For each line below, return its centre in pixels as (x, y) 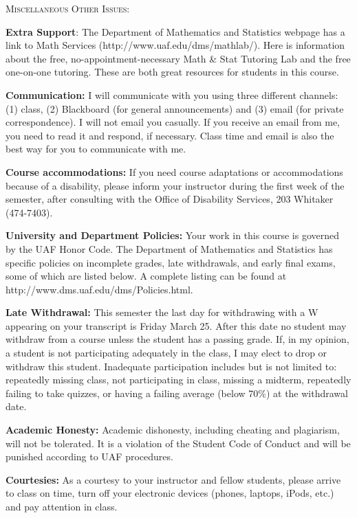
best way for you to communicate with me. (96, 149)
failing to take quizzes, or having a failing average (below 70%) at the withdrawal (177, 393)
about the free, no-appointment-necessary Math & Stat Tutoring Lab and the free (178, 58)
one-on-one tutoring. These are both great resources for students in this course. (172, 72)
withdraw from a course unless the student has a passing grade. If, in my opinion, (177, 339)
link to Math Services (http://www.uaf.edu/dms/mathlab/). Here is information (175, 45)
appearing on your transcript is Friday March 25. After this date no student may (176, 325)
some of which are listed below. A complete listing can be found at (146, 276)
